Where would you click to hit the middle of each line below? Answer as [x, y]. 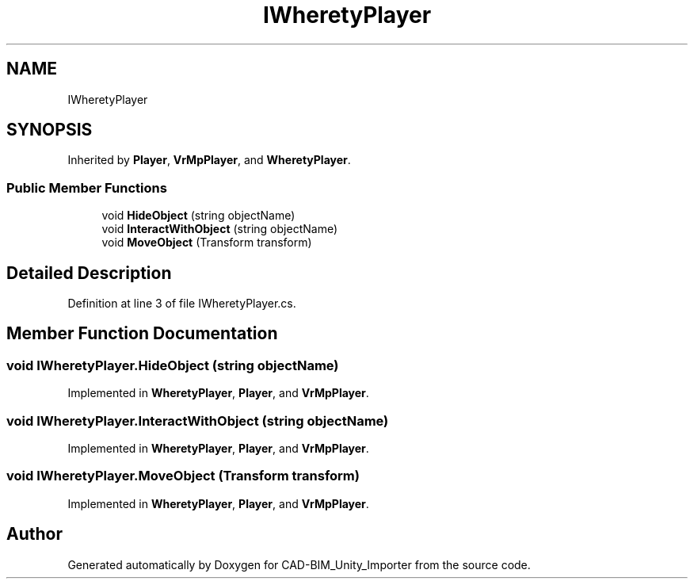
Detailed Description [89, 273]
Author [34, 534]
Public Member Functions [87, 187]
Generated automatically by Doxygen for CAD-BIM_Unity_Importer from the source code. [299, 564]
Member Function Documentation [142, 334]
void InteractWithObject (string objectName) [220, 229]
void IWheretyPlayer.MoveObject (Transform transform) [183, 476]
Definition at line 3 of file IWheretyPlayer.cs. [182, 304]
